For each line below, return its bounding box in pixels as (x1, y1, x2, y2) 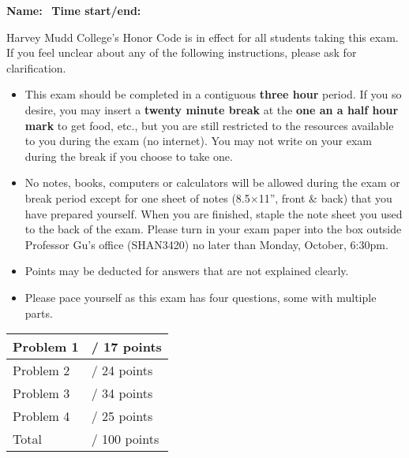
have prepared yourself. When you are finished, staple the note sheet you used (24, 205, 403, 222)
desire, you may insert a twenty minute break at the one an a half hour (24, 101, 399, 117)
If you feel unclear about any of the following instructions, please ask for (6, 44, 357, 61)
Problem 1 (13, 337, 79, 356)
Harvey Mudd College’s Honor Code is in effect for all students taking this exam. (6, 28, 399, 45)
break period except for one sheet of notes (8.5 (24, 189, 250, 206)
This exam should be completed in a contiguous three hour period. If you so (24, 86, 402, 102)
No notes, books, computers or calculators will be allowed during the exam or (24, 174, 400, 191)
